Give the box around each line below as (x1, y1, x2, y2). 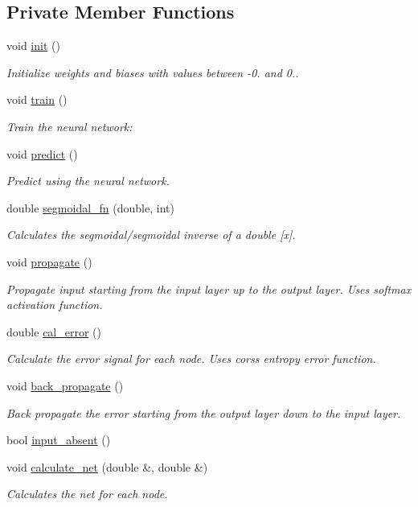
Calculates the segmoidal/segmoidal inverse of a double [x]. (6, 226, 296, 243)
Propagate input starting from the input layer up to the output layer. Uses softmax (6, 280, 412, 297)
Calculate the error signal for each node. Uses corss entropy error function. (6, 350, 376, 367)
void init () (6, 37, 60, 54)
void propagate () (6, 253, 92, 270)
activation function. (6, 296, 103, 313)
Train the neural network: (6, 117, 133, 134)
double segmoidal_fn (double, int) (6, 199, 174, 216)
